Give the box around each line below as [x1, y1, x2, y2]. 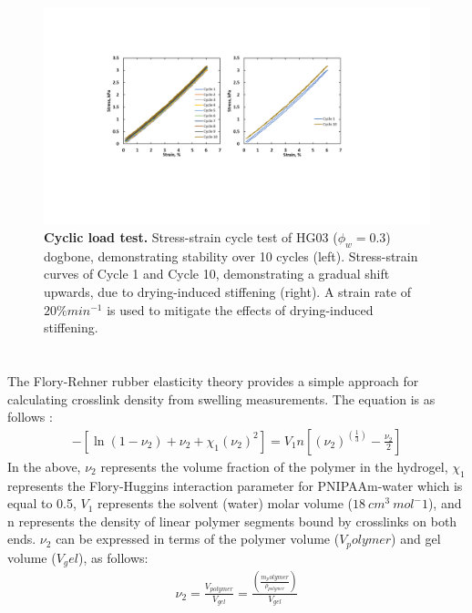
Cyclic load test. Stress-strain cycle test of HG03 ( [44, 228, 338, 247]
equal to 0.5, [7, 494, 77, 513]
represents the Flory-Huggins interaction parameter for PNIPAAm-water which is [7, 475, 463, 495]
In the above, [7, 456, 81, 475]
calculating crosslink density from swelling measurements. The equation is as [7, 389, 436, 408]
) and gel [391, 529, 441, 548]
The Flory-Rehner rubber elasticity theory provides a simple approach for [7, 372, 419, 391]
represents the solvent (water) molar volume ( [97, 494, 353, 513]
